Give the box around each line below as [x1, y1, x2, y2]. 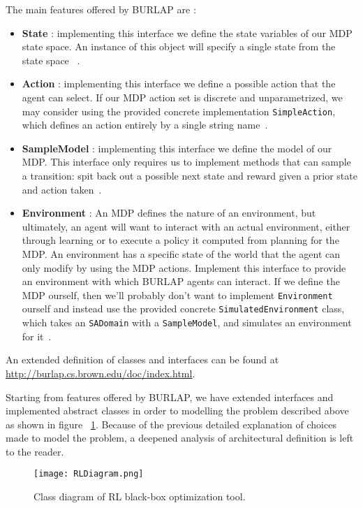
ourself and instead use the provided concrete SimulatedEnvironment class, [22, 301, 345, 316]
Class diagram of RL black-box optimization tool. [34, 489, 246, 504]
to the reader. [6, 444, 64, 458]
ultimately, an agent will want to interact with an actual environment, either [22, 219, 350, 233]
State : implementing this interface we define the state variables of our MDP [22, 25, 353, 40]
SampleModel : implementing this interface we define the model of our [22, 140, 332, 155]
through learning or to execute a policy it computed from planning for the [22, 233, 339, 247]
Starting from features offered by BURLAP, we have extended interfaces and [6, 389, 334, 404]
